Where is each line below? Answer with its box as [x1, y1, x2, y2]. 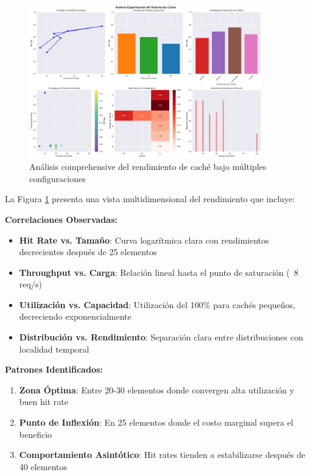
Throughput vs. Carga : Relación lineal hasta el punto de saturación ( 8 [19, 266, 298, 278]
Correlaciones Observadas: [5, 213, 118, 225]
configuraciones [29, 172, 86, 185]
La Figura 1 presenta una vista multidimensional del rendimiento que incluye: [5, 192, 295, 205]
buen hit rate [19, 395, 68, 408]
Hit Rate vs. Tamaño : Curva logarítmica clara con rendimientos [19, 233, 269, 246]
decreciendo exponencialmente [19, 310, 132, 323]
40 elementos [19, 460, 68, 473]
